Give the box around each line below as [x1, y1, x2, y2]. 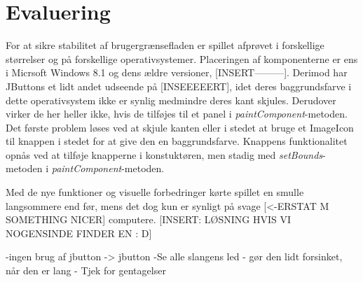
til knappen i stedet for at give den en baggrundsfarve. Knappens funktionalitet [6, 134, 348, 148]
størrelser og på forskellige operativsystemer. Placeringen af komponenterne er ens [6, 51, 358, 66]
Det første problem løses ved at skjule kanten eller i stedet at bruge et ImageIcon [6, 120, 354, 134]
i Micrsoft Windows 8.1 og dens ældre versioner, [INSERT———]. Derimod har [6, 65, 348, 80]
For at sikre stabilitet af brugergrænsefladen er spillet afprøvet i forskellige [6, 38, 324, 52]
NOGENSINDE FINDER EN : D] [6, 225, 152, 240]
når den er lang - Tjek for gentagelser [6, 263, 166, 278]
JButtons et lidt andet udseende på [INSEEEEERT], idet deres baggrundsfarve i [6, 78, 352, 93]
